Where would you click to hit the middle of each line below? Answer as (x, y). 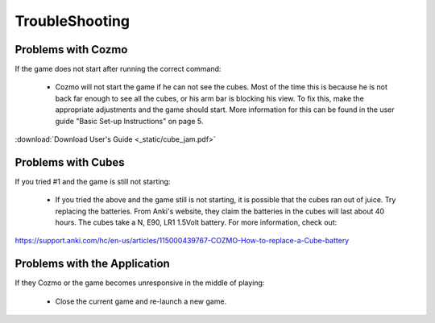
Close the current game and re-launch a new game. (141, 301)
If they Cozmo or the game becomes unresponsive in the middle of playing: (140, 283)
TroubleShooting (72, 21)
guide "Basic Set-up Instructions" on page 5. (129, 121)
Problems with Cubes (70, 162)
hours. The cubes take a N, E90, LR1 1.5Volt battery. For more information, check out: (196, 222)
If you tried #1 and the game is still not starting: (93, 181)
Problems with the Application (93, 264)
